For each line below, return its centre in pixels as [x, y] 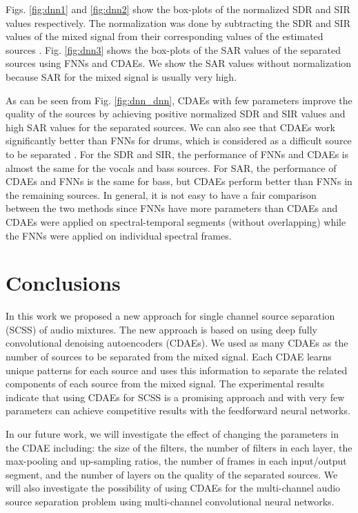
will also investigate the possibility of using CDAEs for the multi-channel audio [173, 488]
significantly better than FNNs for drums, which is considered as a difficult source [179, 141]
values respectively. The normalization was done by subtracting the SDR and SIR [178, 22]
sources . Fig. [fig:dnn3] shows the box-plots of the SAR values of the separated [173, 49]
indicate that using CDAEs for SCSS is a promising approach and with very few [175, 397]
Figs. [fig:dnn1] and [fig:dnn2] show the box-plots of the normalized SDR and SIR [178, 9]
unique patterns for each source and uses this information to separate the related [177, 370]
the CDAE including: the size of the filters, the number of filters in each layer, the [179, 447]
